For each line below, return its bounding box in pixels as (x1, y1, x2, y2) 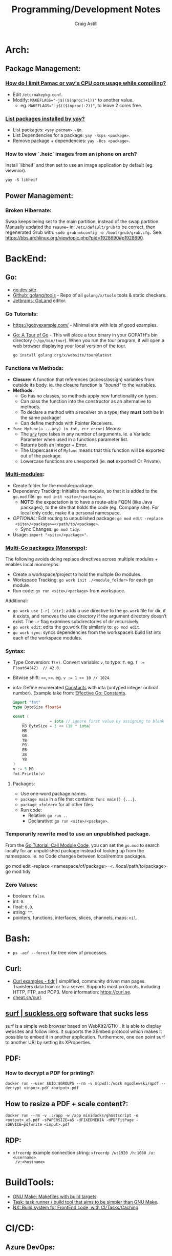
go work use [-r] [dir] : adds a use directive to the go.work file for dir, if (12, 608, 166, 614)
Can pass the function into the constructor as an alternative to (20, 398, 152, 404)
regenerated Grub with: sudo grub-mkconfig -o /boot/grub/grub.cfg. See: (5, 229, 163, 235)
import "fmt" (12, 700, 41, 705)
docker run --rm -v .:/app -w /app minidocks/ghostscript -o (5, 1113, 139, 1119)
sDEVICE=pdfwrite (5, 1122, 42, 1127)
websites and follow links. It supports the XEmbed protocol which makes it (5, 1028, 162, 1034)
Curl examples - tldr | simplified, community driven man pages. (12, 978, 146, 984)
